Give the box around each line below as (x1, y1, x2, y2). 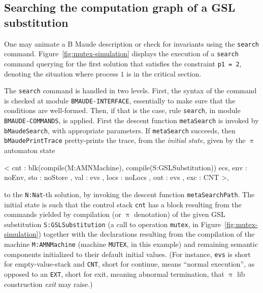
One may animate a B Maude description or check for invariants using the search (4, 38, 259, 49)
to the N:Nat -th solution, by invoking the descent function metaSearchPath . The (4, 189, 255, 199)
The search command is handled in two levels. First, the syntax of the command (4, 85, 257, 96)
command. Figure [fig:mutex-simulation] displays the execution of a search (4, 48, 239, 59)
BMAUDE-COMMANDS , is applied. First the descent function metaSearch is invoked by (4, 115, 259, 126)
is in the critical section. (126, 68, 202, 79)
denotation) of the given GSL (134, 209, 225, 219)
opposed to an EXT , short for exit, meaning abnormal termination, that (4, 269, 224, 279)
